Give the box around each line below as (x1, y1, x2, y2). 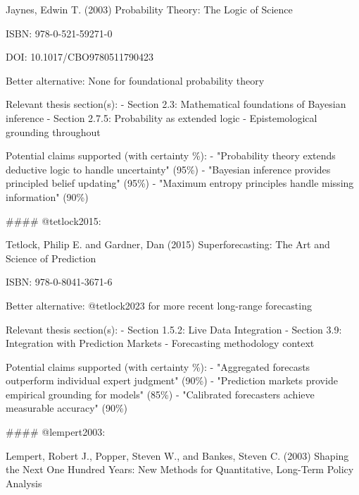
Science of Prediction (6, 250, 96, 265)
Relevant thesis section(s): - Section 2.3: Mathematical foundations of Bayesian (6, 97, 346, 111)
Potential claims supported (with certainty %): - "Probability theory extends (6, 148, 336, 163)
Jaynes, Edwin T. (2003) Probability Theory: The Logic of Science (6, 2, 293, 16)
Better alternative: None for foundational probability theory (6, 73, 265, 87)
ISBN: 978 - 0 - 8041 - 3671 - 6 (6, 274, 113, 289)
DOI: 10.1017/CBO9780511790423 (6, 49, 153, 64)
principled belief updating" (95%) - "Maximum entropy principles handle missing (6, 176, 354, 190)
